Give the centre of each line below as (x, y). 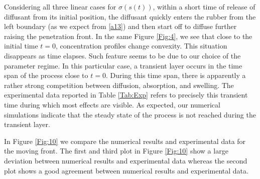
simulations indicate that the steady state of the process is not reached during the (130, 114)
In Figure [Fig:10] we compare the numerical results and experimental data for (125, 141)
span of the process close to (46, 75)
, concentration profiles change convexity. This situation (142, 46)
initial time (21, 46)
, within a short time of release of (204, 6)
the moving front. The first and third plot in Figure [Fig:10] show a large (116, 151)
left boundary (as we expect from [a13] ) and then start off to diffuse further (120, 26)
